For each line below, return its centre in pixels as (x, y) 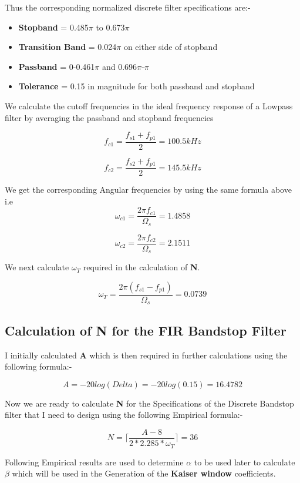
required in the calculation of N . (141, 267)
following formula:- (38, 366)
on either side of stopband (171, 47)
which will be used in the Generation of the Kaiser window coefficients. (144, 473)
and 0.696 (119, 66)
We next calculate (37, 267)
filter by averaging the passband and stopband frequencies (109, 117)
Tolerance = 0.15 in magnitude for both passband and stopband (136, 86)
